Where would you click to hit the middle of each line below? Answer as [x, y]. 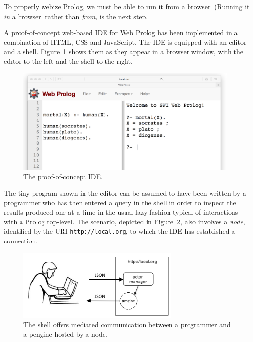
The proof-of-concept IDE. [63, 176]
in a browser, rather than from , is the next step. [76, 16]
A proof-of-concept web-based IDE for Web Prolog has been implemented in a [121, 32]
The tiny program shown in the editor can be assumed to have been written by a [125, 193]
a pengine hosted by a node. [65, 334]
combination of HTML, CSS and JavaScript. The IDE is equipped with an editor [125, 42]
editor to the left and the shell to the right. [68, 61]
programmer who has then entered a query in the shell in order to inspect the [120, 202]
